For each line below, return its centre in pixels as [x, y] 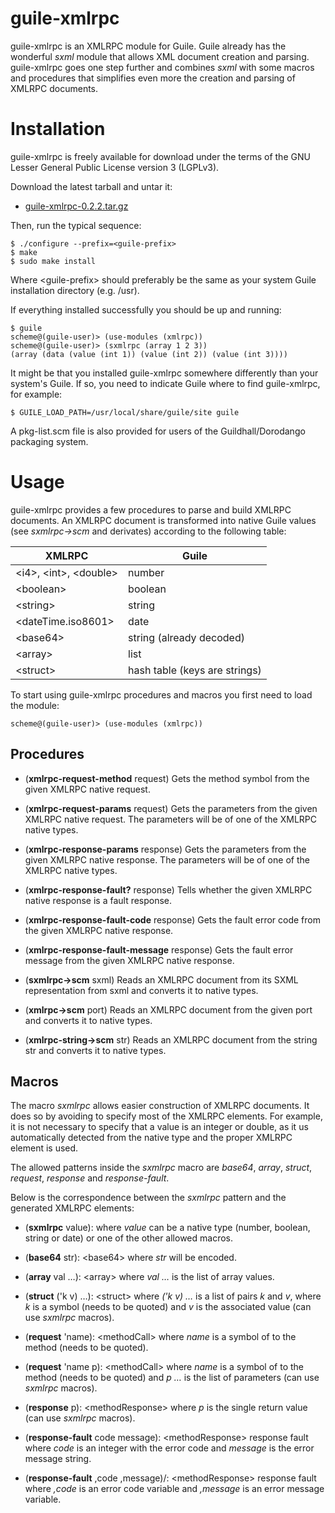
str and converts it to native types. [95, 1050]
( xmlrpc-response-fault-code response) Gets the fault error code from [172, 919]
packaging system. [49, 441]
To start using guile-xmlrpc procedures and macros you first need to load [161, 694]
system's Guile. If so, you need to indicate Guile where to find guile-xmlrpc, [165, 383]
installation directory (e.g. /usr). [75, 290]
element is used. [44, 1148]
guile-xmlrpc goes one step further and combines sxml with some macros [162, 67]
